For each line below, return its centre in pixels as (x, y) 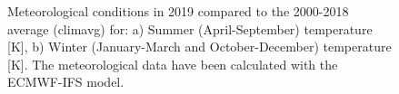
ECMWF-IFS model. (66, 82)
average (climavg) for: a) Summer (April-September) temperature (190, 28)
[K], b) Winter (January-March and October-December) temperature (199, 47)
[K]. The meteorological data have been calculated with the (173, 64)
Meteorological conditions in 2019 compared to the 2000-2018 (178, 11)
